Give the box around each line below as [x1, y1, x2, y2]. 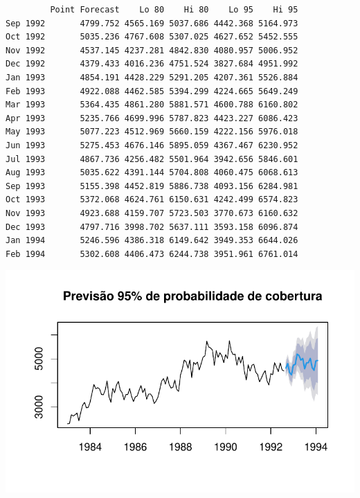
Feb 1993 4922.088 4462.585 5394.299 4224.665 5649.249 [6, 86, 298, 96]
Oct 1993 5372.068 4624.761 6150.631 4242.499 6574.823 [6, 195, 298, 205]
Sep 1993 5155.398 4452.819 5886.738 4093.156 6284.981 [6, 181, 298, 191]
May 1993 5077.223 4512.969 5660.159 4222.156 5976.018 [6, 127, 298, 137]
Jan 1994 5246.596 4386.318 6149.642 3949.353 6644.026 [6, 235, 298, 246]
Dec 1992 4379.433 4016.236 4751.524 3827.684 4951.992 [6, 59, 298, 69]
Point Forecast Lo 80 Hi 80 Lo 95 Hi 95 [50, 5, 298, 15]
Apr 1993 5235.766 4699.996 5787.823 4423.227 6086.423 [6, 113, 298, 123]
